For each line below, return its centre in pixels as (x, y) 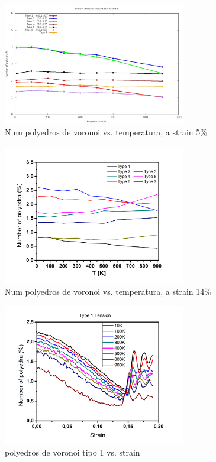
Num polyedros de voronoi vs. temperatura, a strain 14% (108, 291)
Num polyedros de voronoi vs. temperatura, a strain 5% (106, 131)
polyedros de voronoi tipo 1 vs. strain (72, 452)
